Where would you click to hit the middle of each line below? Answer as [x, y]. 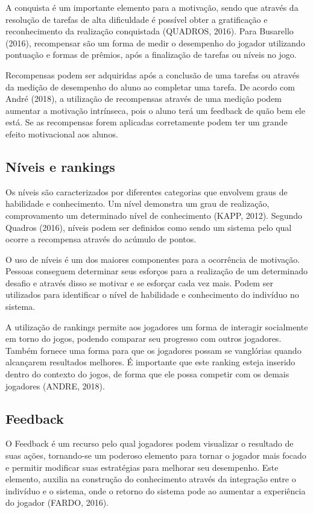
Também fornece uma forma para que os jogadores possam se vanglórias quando [153, 350]
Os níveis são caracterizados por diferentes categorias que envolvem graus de [147, 191]
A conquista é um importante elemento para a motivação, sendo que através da [152, 7]
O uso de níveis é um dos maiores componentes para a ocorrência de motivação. [153, 259]
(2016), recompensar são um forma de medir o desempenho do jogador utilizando [155, 42]
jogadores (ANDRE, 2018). [55, 386]
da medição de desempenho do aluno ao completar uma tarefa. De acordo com [150, 87]
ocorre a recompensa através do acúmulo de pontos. [101, 239]
